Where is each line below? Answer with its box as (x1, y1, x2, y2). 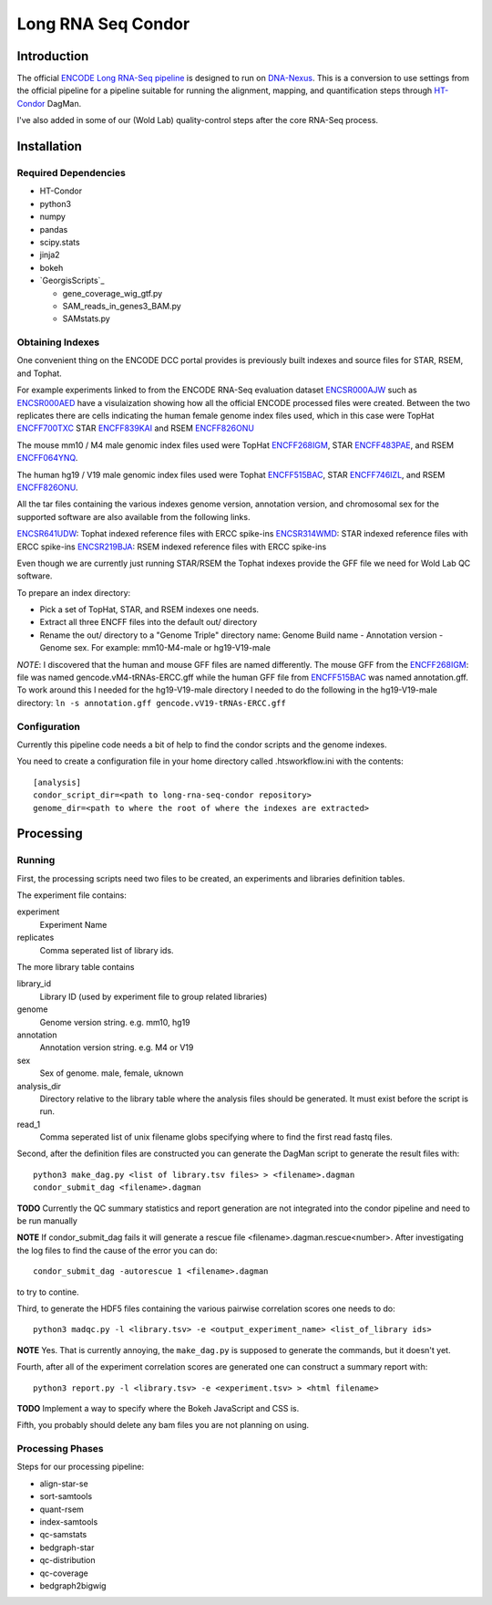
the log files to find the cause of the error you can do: (16, 1245, 218, 1256)
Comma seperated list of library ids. (39, 944, 174, 955)
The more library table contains (16, 962, 135, 973)
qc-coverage (39, 1568, 88, 1579)
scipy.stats (39, 236, 81, 247)
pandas (39, 224, 68, 234)
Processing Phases (16, 1443, 104, 1455)
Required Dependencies (16, 167, 127, 180)
